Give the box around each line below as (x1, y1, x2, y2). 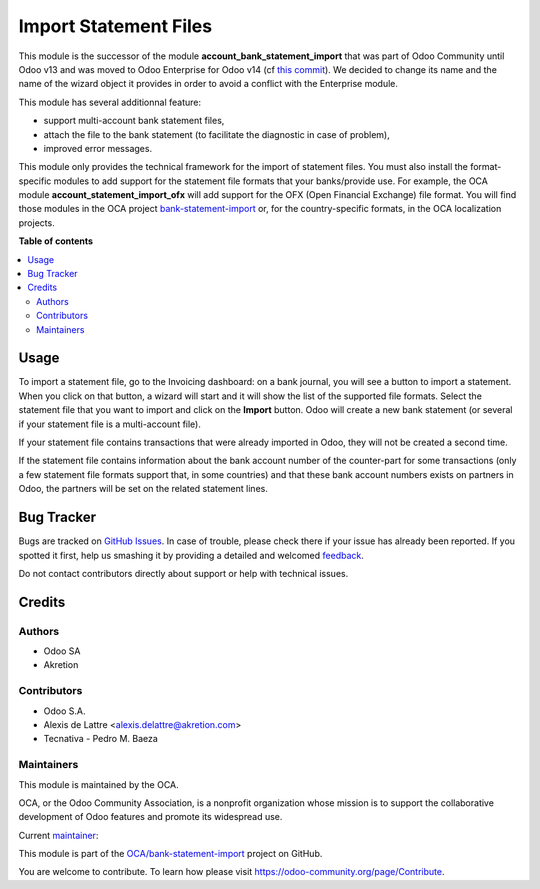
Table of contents (18, 235, 94, 247)
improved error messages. (43, 142, 153, 154)
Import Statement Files (18, 15, 213, 37)
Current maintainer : (18, 829, 99, 841)
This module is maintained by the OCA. (18, 778, 179, 790)
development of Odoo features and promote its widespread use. (18, 811, 283, 823)
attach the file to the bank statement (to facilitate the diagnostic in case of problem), (43, 128, 390, 140)
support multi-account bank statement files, (43, 115, 225, 127)
